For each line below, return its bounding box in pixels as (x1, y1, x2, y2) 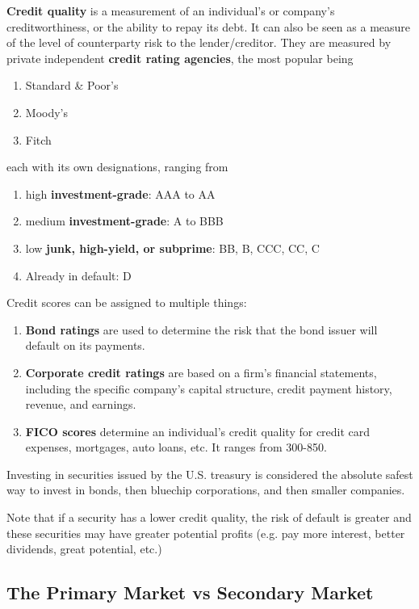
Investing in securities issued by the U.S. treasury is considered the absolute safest (6, 465, 413, 482)
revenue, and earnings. (25, 396, 136, 413)
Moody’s (25, 103, 69, 120)
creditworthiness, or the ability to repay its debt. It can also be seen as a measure (6, 18, 411, 35)
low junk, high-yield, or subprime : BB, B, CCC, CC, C (25, 239, 320, 256)
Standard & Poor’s (25, 77, 119, 94)
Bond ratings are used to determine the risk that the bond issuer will (25, 321, 378, 338)
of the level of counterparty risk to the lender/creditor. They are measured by (6, 34, 392, 51)
